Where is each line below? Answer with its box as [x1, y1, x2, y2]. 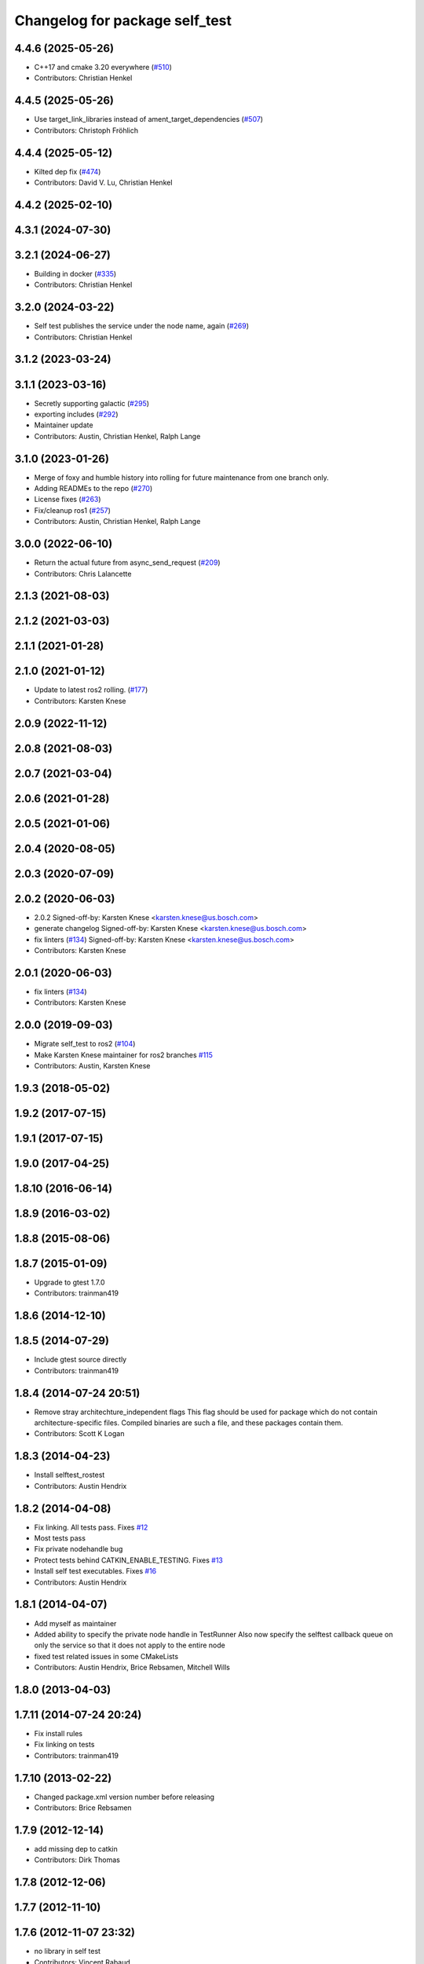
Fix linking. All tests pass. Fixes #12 [34, 1522, 148, 1532]
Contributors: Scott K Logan [34, 1429, 125, 1438]
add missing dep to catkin [34, 1844, 118, 1853]
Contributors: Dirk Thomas [34, 1855, 121, 1865]
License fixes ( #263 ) [34, 495, 101, 504]
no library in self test [34, 1947, 101, 1956]
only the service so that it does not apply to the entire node [34, 1640, 225, 1650]
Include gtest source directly [34, 1355, 127, 1365]
